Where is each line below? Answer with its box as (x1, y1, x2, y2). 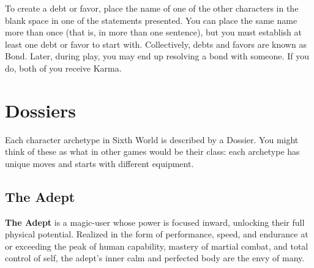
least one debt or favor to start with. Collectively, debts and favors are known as (5, 37, 307, 50)
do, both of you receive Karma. (5, 61, 122, 74)
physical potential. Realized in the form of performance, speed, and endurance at (5, 228, 308, 240)
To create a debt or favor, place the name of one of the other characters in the (5, 2, 299, 14)
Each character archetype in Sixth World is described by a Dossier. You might (5, 133, 299, 146)
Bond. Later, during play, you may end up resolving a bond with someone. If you (5, 50, 309, 62)
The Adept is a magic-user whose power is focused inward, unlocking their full (5, 215, 305, 228)
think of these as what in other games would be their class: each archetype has (5, 145, 300, 158)
